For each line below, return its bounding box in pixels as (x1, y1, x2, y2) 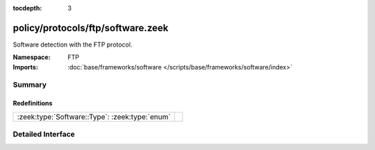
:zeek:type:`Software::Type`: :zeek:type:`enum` (17, 112, 171, 122)
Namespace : (12, 53, 51, 62)
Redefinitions (12, 99, 53, 108)
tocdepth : (12, 4, 42, 12)
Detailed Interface (12, 129, 76, 139)
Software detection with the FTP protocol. (12, 40, 133, 49)
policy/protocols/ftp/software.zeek (12, 22, 169, 34)
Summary (12, 80, 47, 90)
